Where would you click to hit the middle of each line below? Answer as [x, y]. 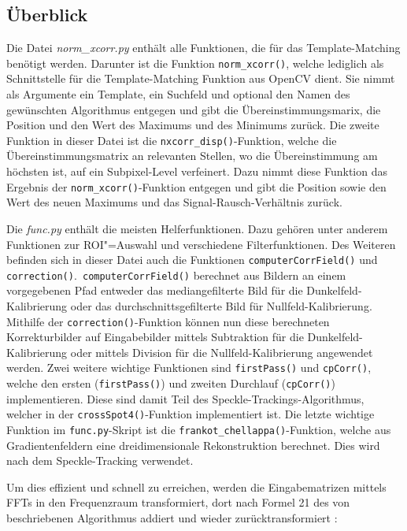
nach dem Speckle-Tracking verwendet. [100, 460]
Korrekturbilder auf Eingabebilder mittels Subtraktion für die [155, 337]
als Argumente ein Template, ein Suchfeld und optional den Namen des [178, 94]
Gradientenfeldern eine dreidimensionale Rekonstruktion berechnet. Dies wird [193, 445]
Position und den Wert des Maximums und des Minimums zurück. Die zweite [193, 125]
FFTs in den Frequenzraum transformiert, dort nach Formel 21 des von [178, 502]
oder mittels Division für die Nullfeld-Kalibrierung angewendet [222, 352]
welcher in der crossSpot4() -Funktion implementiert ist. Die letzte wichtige [191, 414]
